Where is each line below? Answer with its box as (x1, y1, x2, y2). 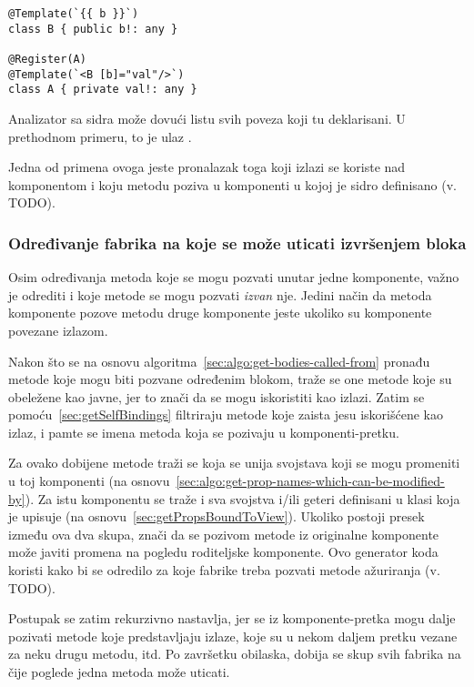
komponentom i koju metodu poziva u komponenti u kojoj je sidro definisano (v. (8, 175, 457, 194)
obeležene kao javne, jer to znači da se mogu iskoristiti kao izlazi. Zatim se (8, 387, 425, 406)
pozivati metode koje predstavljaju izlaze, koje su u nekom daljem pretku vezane (8, 626, 458, 645)
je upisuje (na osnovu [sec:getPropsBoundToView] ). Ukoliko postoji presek (8, 507, 425, 526)
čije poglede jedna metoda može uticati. (8, 662, 230, 681)
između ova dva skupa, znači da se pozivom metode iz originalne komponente (8, 524, 439, 543)
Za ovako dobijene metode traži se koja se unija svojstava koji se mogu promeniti (8, 453, 460, 472)
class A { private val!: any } (8, 83, 197, 96)
